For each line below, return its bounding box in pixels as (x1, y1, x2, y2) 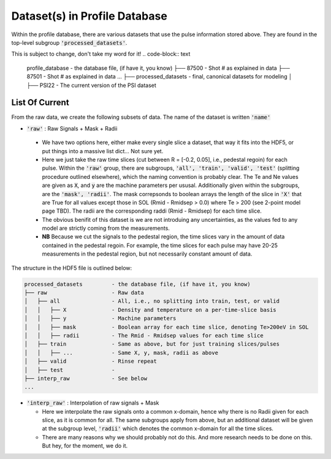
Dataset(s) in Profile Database (11, 9, 168, 23)
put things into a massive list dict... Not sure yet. (42, 147, 164, 154)
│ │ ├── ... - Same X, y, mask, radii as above (24, 349, 219, 356)
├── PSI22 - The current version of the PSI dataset (26, 82, 156, 89)
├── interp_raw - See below (24, 374, 147, 382)
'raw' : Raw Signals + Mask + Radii (26, 124, 118, 132)
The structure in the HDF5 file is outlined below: (11, 264, 132, 271)
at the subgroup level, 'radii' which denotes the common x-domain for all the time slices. (42, 425, 274, 432)
